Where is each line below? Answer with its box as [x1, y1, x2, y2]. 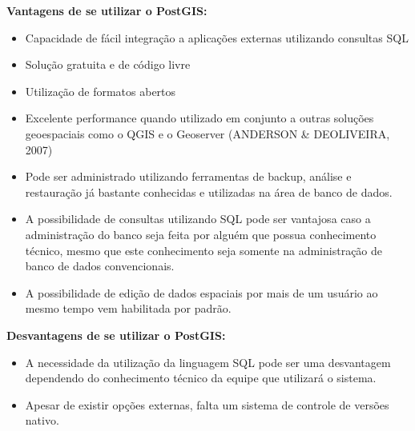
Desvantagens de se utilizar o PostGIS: [6, 326, 226, 343]
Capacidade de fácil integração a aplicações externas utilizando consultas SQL [25, 29, 409, 46]
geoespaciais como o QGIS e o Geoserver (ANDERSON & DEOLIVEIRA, [25, 125, 390, 142]
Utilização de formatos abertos [25, 82, 176, 99]
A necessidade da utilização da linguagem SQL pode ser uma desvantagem [25, 353, 391, 370]
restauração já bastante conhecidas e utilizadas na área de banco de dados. [25, 183, 393, 200]
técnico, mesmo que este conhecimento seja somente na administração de [25, 241, 383, 258]
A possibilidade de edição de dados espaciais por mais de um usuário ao [25, 284, 378, 301]
